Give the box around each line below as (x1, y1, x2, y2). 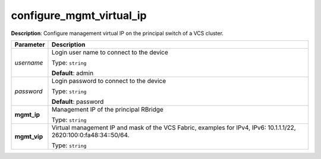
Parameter (14, 40, 45, 49)
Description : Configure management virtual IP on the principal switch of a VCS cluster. (11, 30, 224, 37)
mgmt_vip (14, 132, 43, 141)
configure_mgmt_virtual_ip (11, 9, 147, 22)
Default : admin (51, 69, 94, 77)
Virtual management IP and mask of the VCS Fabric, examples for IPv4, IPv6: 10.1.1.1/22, (51, 123, 297, 132)
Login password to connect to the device (51, 77, 166, 85)
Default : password (51, 97, 104, 106)
